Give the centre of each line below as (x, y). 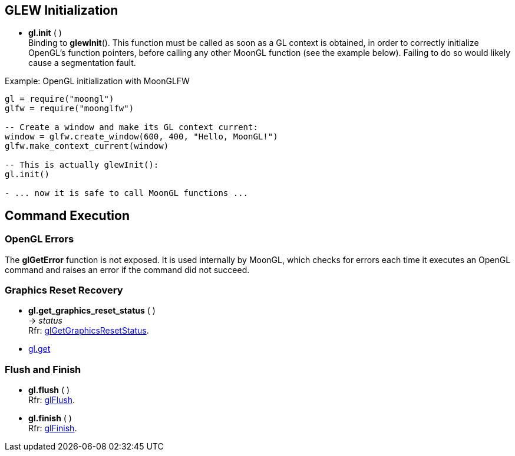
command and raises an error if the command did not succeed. (127, 269)
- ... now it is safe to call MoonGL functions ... (127, 193)
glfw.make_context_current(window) (87, 146)
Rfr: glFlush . (52, 400)
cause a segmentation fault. (82, 63)
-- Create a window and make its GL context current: (131, 127)
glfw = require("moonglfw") (70, 109)
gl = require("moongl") (60, 99)
